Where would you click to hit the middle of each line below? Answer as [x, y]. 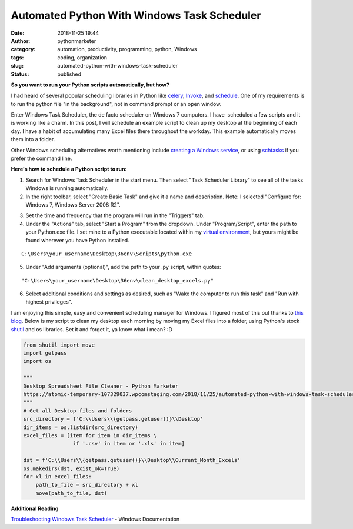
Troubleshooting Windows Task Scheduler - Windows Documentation [95, 519]
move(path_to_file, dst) [71, 493]
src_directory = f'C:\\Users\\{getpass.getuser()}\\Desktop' [113, 419]
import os [37, 361]
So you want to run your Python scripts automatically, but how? [90, 85]
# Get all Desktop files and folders [78, 411]
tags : [17, 57]
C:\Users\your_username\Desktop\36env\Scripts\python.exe [107, 254]
